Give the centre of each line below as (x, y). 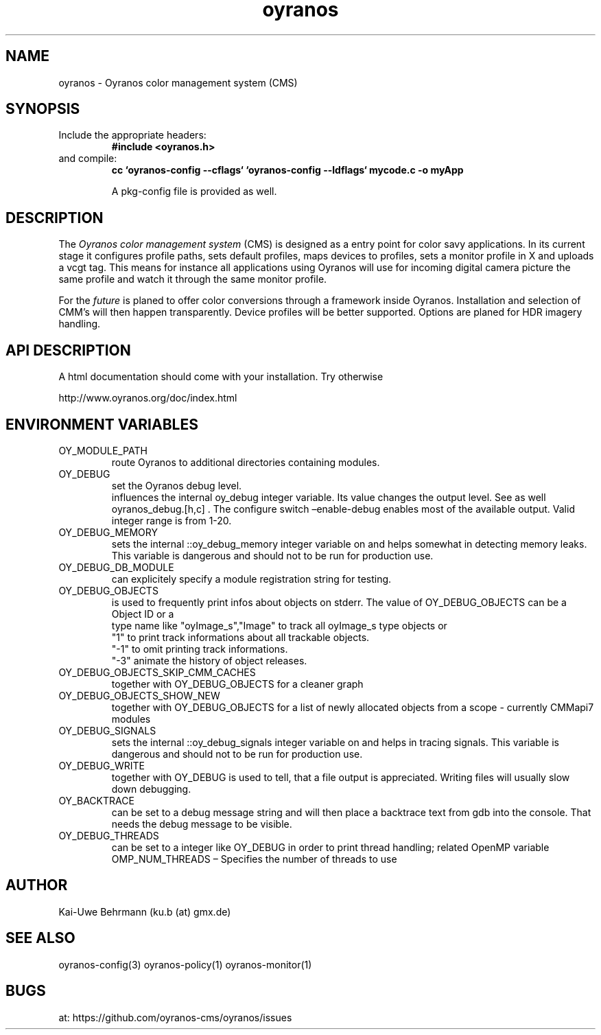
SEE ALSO (40, 938)
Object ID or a (143, 614)
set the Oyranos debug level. (177, 485)
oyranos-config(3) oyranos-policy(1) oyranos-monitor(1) (185, 964)
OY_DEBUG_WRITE (102, 765)
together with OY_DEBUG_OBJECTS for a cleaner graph (237, 684)
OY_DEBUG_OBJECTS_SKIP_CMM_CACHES (157, 672)
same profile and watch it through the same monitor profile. (193, 279)
